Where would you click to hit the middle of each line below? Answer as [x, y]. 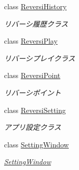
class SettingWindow [36, 144]
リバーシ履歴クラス [36, 23]
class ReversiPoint [32, 75]
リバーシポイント [33, 92]
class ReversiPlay [31, 41]
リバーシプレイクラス [40, 58]
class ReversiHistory [35, 6]
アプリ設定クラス [33, 127]
